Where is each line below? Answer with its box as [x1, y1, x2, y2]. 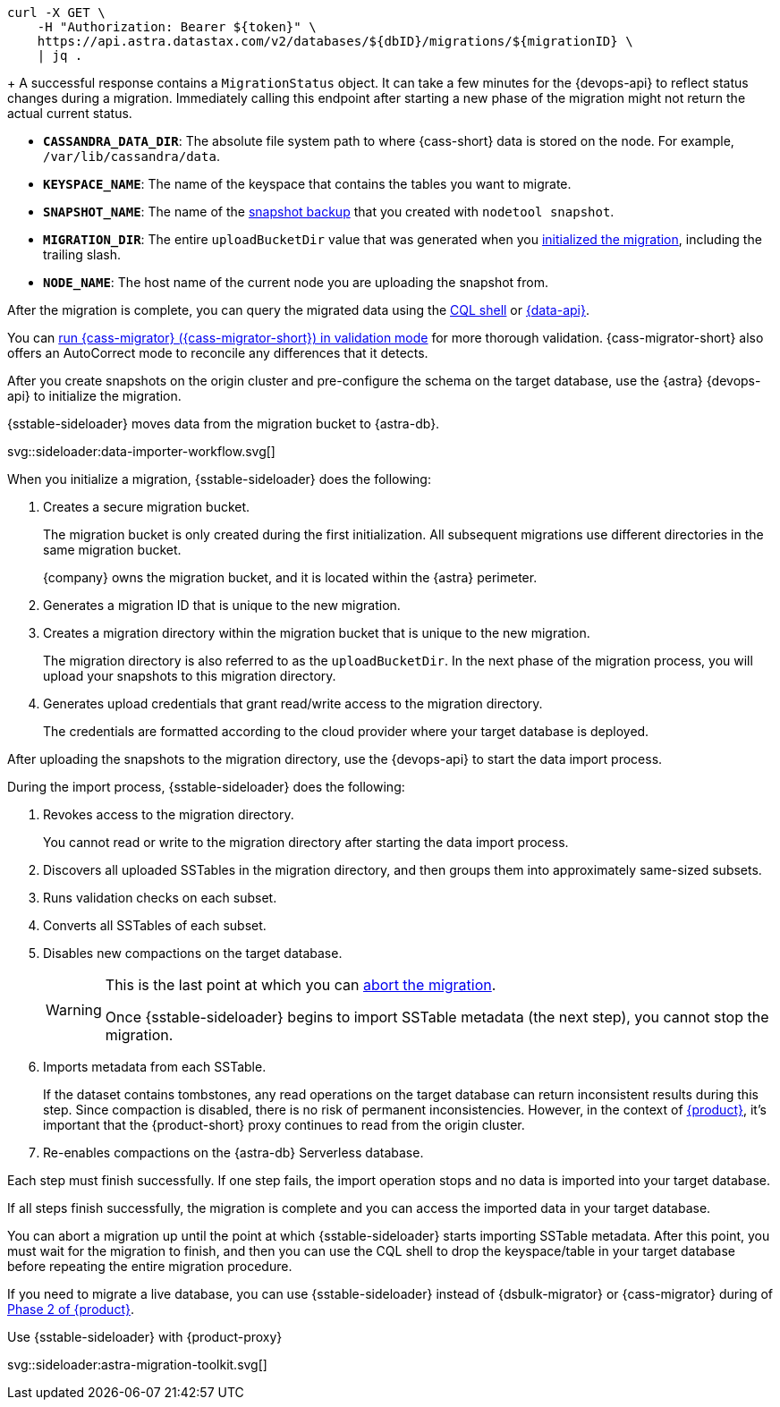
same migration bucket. [43, 542, 182, 557]
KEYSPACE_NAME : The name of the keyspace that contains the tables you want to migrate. [43, 176, 572, 191]
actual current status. [7, 106, 132, 121]
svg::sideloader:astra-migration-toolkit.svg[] [7, 1357, 267, 1372]
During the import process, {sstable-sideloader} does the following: [7, 779, 405, 794]
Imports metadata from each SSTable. [43, 1059, 267, 1074]
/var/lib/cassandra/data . [43, 148, 220, 164]
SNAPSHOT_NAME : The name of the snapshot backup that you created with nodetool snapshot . [43, 204, 615, 219]
